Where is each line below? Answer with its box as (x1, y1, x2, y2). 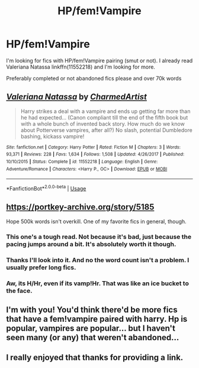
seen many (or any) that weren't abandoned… (6, 333, 179, 343)
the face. (6, 286, 33, 295)
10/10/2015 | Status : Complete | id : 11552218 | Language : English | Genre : (6, 159, 158, 165)
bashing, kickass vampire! (20, 133, 85, 140)
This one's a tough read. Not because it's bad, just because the (6, 233, 191, 241)
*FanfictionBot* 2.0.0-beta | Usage (6, 184, 86, 192)
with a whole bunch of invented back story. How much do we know (20, 120, 185, 127)
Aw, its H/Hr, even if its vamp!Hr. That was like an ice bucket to (6, 279, 190, 288)
